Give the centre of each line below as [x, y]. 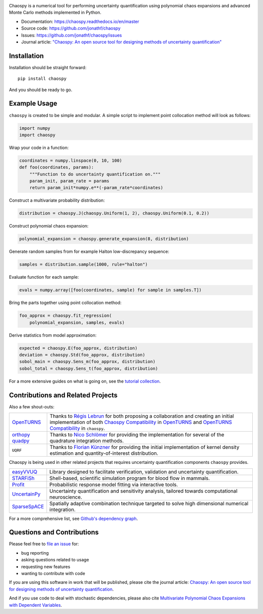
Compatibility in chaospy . [77, 428]
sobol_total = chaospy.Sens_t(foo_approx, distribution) [89, 368]
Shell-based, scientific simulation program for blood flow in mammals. [130, 478]
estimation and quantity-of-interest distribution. [104, 453]
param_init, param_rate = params [69, 181]
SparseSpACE [28, 506]
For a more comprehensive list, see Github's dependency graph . [74, 518]
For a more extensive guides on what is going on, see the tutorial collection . [85, 381]
